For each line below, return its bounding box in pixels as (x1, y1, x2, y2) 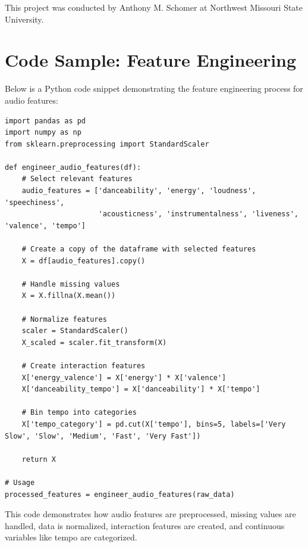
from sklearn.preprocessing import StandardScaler (5, 139, 209, 148)
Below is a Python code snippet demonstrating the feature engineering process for (5, 82, 303, 95)
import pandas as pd (5, 116, 86, 125)
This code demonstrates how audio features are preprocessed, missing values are (5, 508, 296, 520)
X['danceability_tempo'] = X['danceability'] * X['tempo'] (21, 385, 260, 394)
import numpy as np (5, 128, 81, 137)
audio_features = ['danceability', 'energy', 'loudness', (21, 187, 256, 195)
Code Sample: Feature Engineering (5, 48, 297, 72)
